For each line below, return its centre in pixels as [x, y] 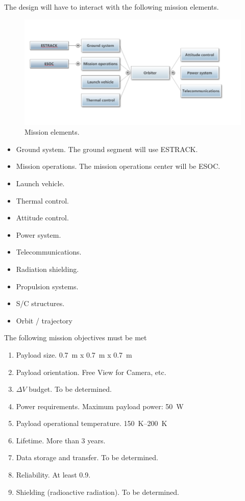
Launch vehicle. [40, 183]
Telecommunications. [49, 252]
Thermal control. [42, 200]
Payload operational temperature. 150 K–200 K [92, 423]
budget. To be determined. [70, 389]
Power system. [39, 234]
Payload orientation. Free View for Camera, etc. [91, 372]
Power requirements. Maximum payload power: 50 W [100, 406]
